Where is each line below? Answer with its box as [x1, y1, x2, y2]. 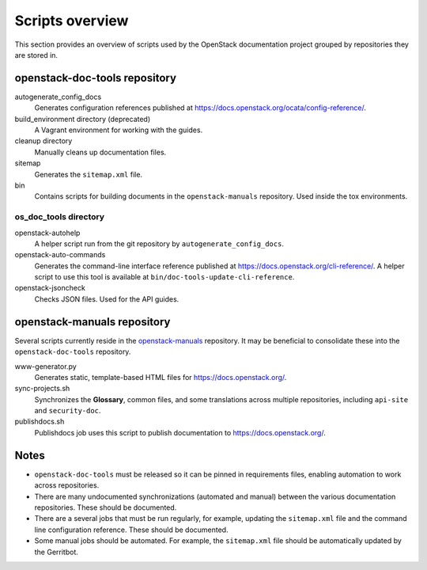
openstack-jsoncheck [14, 283, 86, 293]
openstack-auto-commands [14, 250, 106, 260]
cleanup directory [14, 136, 73, 146]
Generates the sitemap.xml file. [34, 169, 142, 179]
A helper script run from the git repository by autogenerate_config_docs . [34, 238, 285, 249]
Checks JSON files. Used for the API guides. [34, 294, 179, 304]
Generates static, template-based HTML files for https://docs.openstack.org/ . [34, 372, 287, 382]
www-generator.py [14, 361, 77, 371]
